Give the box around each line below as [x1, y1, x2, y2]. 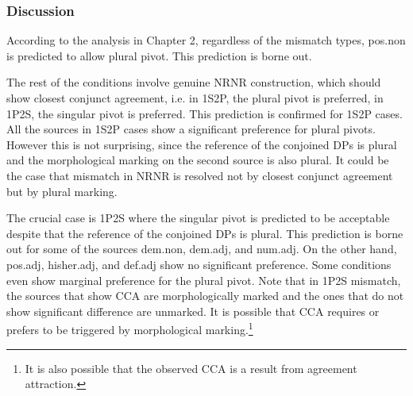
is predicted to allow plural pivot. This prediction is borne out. [6, 47, 312, 63]
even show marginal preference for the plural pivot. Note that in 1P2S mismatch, [6, 271, 401, 288]
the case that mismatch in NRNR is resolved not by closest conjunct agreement [6, 167, 393, 183]
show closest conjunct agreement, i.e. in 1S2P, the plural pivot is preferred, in [6, 90, 384, 106]
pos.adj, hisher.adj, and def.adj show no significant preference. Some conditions [6, 256, 392, 272]
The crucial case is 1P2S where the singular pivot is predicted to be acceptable [6, 210, 390, 226]
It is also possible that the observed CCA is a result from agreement [25, 359, 357, 376]
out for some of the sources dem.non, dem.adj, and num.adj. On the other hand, [6, 240, 397, 257]
